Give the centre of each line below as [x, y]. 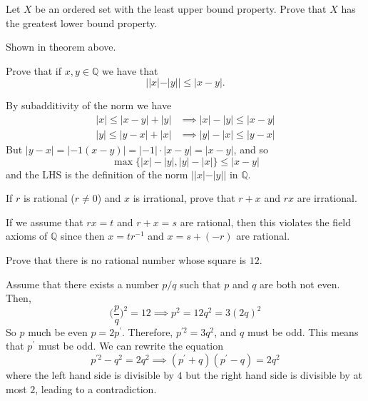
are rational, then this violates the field [266, 222]
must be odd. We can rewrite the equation [131, 346]
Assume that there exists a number [82, 284]
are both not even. [300, 284]
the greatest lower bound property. [82, 22]
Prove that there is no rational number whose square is [126, 260]
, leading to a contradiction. [96, 389]
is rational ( [49, 198]
